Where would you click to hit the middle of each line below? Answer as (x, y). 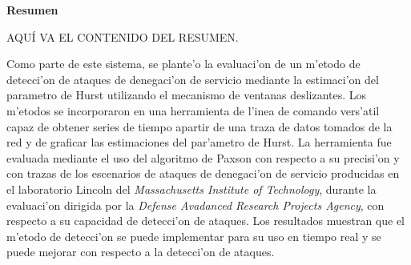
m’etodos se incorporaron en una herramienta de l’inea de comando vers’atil (193, 110)
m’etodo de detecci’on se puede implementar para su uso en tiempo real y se (194, 236)
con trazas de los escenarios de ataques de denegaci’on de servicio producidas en (203, 173)
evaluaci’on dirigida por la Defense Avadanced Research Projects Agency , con (195, 205)
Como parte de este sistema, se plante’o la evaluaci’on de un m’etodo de (183, 64)
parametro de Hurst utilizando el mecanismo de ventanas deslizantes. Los (187, 95)
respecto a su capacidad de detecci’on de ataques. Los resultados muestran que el (206, 221)
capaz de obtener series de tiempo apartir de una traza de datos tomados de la (199, 126)
